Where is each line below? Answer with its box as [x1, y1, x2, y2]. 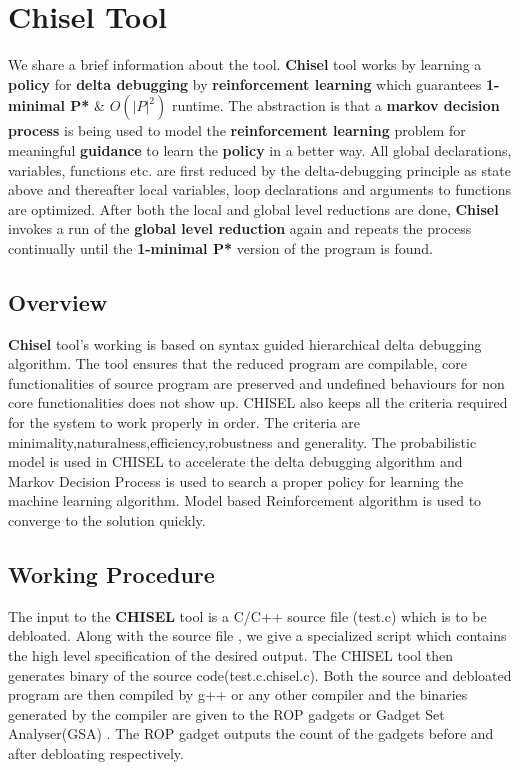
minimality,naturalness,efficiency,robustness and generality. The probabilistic [8, 431, 477, 452]
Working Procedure [8, 559, 215, 589]
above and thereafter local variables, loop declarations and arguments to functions [8, 179, 511, 200]
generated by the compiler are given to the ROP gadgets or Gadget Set [8, 703, 445, 724]
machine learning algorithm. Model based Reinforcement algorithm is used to [8, 490, 482, 511]
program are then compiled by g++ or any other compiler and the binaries [8, 684, 468, 705]
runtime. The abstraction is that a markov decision [171, 95, 500, 116]
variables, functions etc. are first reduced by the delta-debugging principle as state [8, 159, 512, 180]
